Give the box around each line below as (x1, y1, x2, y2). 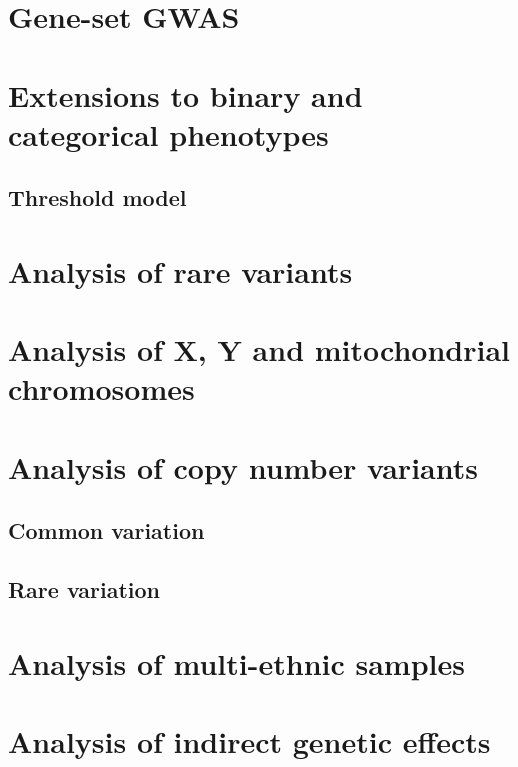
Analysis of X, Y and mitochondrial (8, 329, 510, 370)
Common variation (8, 515, 205, 546)
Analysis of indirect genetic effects (8, 721, 491, 762)
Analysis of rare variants (8, 250, 353, 291)
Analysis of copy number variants (8, 446, 478, 487)
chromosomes (8, 368, 195, 409)
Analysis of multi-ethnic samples (8, 642, 465, 683)
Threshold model (8, 182, 187, 213)
